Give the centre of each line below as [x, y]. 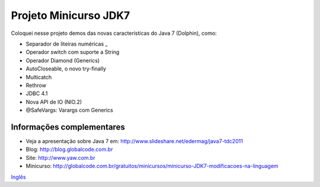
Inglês [18, 177]
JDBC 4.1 [37, 93]
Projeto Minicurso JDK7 [71, 15]
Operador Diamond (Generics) [63, 60]
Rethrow [36, 85]
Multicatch [39, 77]
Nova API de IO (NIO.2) [54, 102]
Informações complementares [68, 127]
